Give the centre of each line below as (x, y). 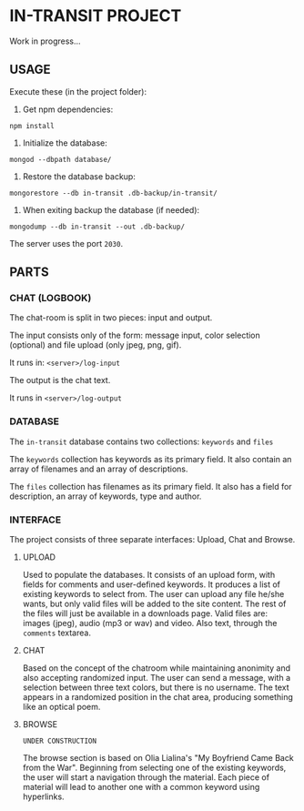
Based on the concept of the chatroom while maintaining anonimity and (157, 668)
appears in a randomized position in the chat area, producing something (158, 697)
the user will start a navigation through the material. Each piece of (146, 777)
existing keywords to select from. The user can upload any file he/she (153, 594)
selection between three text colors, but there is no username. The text (156, 687)
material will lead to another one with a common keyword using (141, 787)
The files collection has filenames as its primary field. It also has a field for (151, 486)
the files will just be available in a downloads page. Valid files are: (145, 613)
